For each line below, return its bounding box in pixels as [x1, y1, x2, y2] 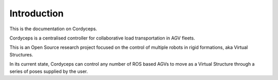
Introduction [9, 8, 64, 19]
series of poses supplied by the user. [9, 68, 88, 74]
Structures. [9, 51, 33, 57]
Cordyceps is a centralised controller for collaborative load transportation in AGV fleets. [9, 35, 195, 41]
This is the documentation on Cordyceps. [9, 26, 97, 32]
